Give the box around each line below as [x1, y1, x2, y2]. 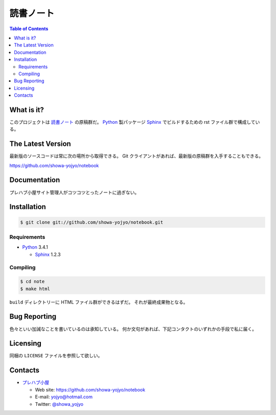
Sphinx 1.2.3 [35, 251, 61, 257]
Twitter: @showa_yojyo [35, 401, 84, 407]
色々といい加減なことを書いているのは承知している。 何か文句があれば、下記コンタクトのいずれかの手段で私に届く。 [9, 325, 257, 332]
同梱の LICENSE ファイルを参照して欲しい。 [9, 353, 103, 359]
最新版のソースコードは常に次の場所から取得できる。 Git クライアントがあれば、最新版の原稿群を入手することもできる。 [9, 153, 263, 159]
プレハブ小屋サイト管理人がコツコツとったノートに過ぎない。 [9, 189, 140, 195]
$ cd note [20, 279, 45, 285]
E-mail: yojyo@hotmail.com [35, 394, 93, 400]
